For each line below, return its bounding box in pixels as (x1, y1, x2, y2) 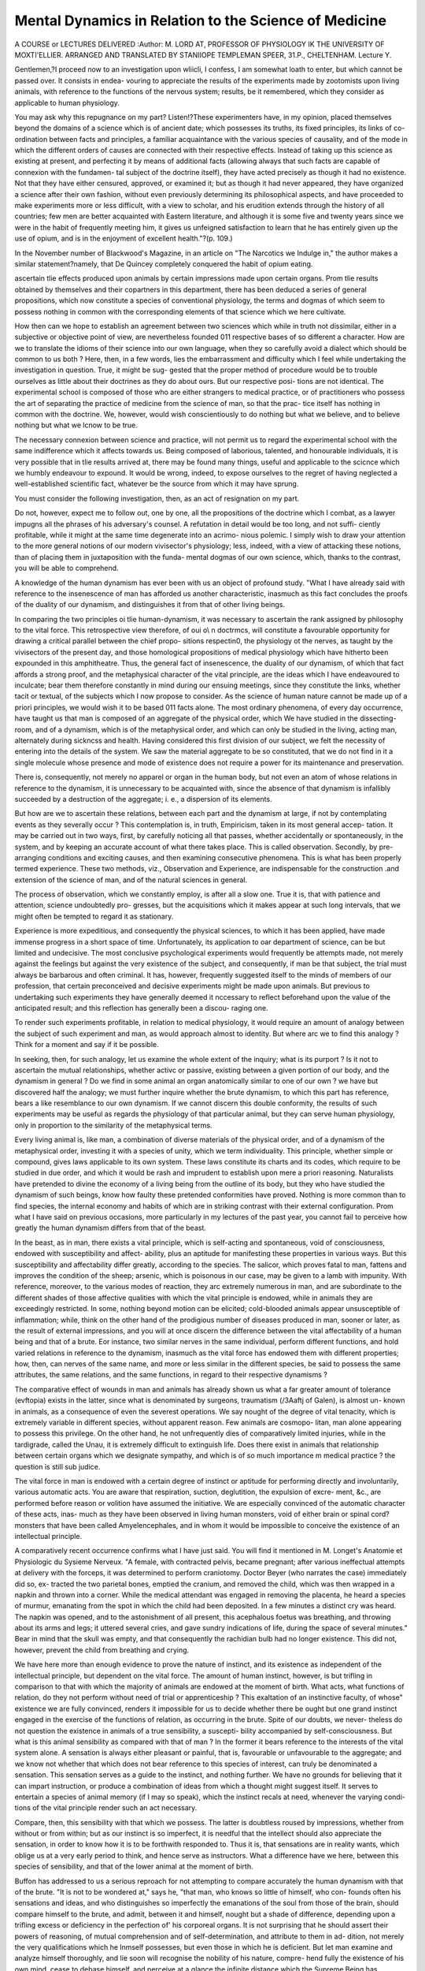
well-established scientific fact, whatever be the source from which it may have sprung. (14, 479, 299, 489)
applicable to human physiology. (14, 98, 120, 107)
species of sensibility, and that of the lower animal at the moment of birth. (14, 1861, 253, 1872)
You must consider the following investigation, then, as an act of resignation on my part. (14, 494, 300, 503)
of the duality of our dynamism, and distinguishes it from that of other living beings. (14, 600, 285, 609)
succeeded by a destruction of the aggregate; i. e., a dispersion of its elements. (14, 794, 272, 803)
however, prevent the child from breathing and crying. (14, 1645, 190, 1655)
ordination (14, 134, 48, 143)
